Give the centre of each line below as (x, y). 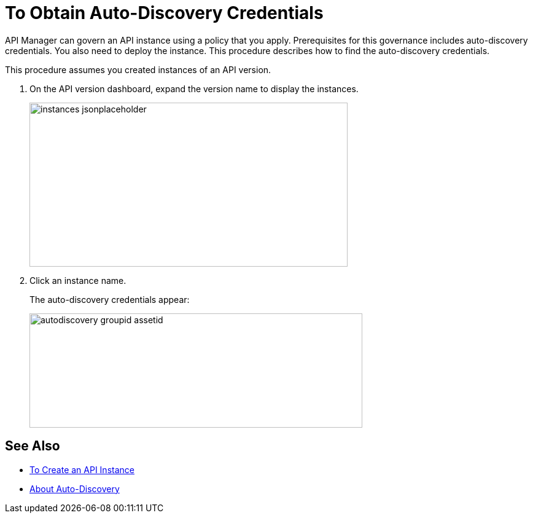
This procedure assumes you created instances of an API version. (138, 69)
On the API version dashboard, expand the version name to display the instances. (194, 88)
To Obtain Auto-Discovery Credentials (164, 13)
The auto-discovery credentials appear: (110, 299)
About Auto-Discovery (75, 489)
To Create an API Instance (82, 469)
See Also (33, 446)
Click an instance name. (78, 280)
